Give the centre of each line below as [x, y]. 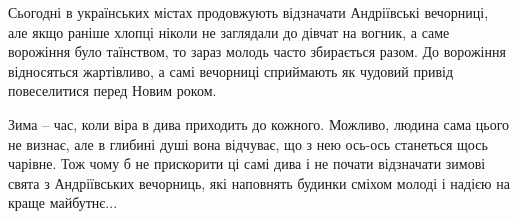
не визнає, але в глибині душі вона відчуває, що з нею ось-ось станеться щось [248, 143]
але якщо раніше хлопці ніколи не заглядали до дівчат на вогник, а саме [229, 31]
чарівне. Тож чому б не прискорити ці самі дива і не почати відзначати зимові [247, 163]
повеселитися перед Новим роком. [112, 90]
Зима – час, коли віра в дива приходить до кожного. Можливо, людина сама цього [259, 123]
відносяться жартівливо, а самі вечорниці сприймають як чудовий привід [231, 70]
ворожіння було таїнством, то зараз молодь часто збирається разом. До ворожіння [257, 51]
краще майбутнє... [63, 202]
